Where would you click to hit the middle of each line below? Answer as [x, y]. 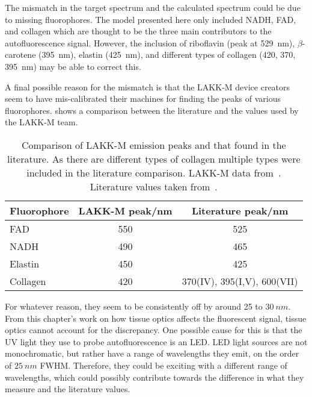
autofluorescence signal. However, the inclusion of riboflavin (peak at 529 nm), [150, 42]
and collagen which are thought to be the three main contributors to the [138, 31]
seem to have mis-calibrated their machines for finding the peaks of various [143, 98]
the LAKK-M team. [41, 122]
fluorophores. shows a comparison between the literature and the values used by [152, 110]
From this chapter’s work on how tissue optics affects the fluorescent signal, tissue [156, 318]
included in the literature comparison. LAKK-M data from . [154, 172]
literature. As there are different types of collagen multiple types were [154, 158]
